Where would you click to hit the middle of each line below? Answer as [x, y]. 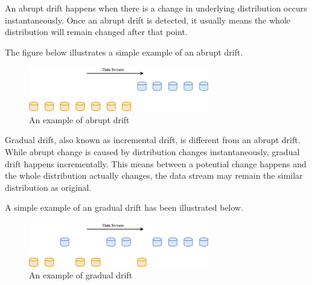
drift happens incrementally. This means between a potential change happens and [156, 163]
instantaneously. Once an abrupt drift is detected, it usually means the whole [148, 20]
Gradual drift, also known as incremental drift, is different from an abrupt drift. [153, 140]
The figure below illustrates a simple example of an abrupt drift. [124, 52]
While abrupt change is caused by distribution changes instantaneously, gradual [152, 152]
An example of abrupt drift [79, 119]
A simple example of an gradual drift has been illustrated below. [124, 207]
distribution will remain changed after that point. [96, 32]
